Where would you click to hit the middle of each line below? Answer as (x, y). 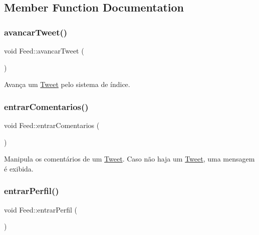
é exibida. (19, 168)
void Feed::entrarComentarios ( (52, 125)
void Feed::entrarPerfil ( (41, 209)
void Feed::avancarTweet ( (44, 50)
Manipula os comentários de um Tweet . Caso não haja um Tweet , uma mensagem (129, 159)
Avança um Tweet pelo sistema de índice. (67, 84)
